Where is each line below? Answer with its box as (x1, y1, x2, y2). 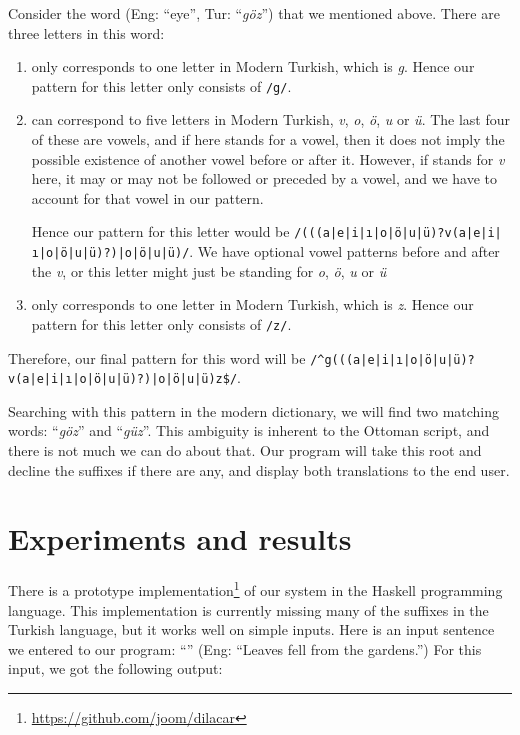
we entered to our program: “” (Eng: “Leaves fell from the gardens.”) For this (8, 638, 482, 659)
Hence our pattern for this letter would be (31, 221, 290, 242)
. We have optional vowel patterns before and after (189, 241, 500, 262)
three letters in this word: (8, 22, 165, 43)
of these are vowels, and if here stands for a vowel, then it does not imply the (31, 129, 505, 150)
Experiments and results (8, 518, 352, 559)
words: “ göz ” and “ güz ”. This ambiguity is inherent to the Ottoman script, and (8, 420, 490, 441)
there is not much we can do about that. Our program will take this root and (8, 440, 482, 461)
